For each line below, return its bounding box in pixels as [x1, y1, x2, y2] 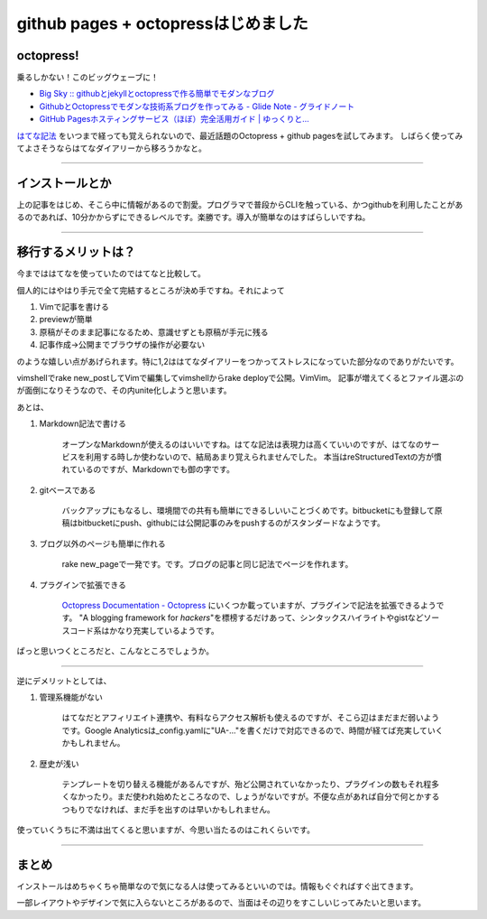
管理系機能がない [39, 692, 103, 702]
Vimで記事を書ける [39, 302, 110, 311]
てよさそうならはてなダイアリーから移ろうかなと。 [16, 143, 207, 153]
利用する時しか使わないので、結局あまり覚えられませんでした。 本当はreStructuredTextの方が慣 [85, 451, 442, 462]
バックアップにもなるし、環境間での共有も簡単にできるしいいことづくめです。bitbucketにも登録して [61, 506, 435, 516]
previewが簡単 [39, 314, 94, 325]
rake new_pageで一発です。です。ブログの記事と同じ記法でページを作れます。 [61, 559, 354, 570]
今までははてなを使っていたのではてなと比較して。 [16, 268, 207, 279]
